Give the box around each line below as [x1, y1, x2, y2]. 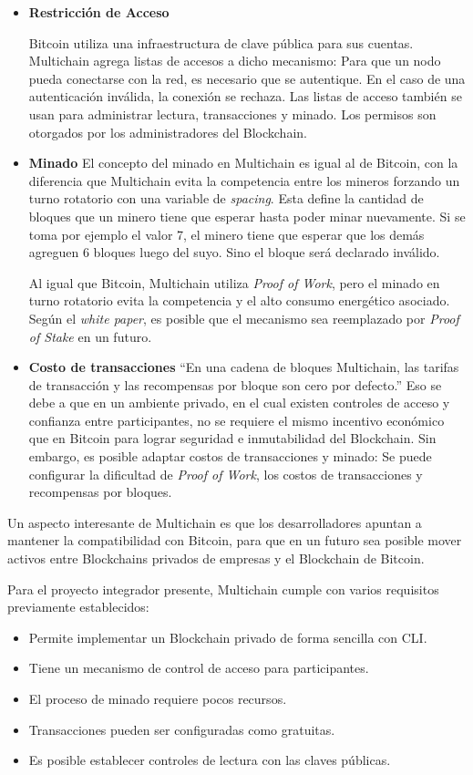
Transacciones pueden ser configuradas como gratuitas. [28, 719, 335, 739]
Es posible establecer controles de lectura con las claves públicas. [28, 750, 391, 770]
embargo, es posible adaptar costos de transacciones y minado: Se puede [28, 447, 432, 466]
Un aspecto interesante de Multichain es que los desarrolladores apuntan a [7, 512, 422, 532]
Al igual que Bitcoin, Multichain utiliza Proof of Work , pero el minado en [28, 273, 440, 292]
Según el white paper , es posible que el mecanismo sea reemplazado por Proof [28, 308, 459, 327]
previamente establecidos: [7, 597, 149, 616]
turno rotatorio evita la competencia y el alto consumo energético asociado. [28, 291, 450, 310]
